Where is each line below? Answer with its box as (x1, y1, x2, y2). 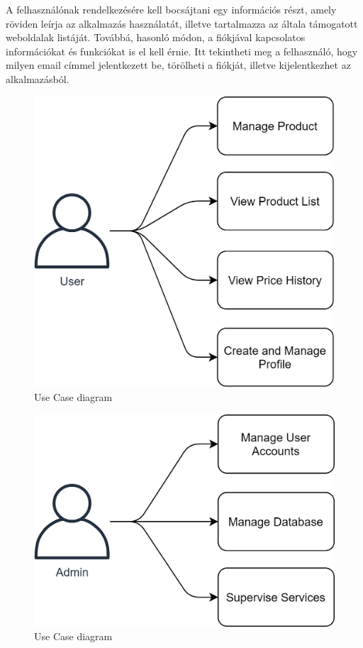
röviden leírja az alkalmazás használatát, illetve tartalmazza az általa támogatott (6, 16, 358, 31)
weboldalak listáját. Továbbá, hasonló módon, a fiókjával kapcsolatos (6, 30, 306, 45)
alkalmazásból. (6, 71, 69, 86)
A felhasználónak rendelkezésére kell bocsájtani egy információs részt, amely (6, 2, 337, 16)
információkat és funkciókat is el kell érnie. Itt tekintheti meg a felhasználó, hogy (6, 43, 358, 58)
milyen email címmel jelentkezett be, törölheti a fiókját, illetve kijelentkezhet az (6, 57, 351, 72)
